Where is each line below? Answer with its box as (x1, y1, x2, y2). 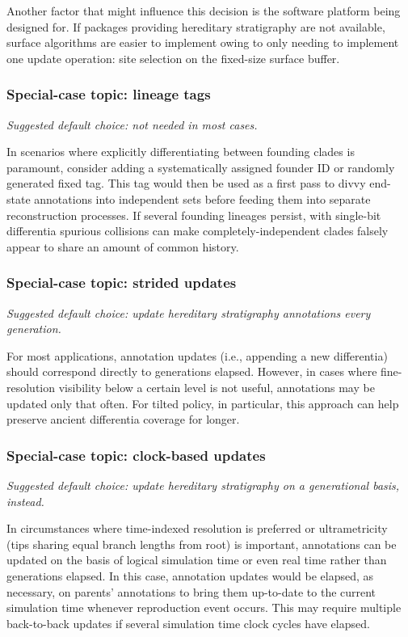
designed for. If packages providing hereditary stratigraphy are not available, (6, 18, 385, 35)
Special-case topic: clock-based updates (6, 445, 266, 465)
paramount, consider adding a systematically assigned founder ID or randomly (6, 158, 395, 175)
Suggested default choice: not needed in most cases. (6, 116, 258, 133)
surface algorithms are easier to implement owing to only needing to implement (6, 34, 399, 51)
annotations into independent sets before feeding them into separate (34, 190, 371, 207)
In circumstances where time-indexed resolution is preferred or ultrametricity (6, 520, 388, 537)
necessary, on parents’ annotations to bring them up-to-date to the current (6, 583, 376, 600)
